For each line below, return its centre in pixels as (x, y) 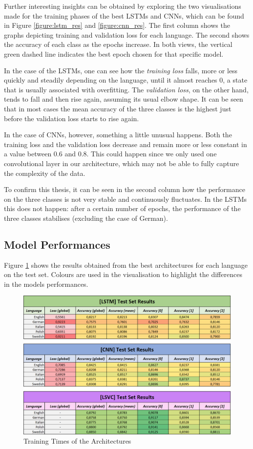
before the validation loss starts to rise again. (72, 118)
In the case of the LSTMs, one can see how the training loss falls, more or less (121, 70)
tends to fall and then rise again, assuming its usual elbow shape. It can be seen (124, 99)
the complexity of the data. (45, 173)
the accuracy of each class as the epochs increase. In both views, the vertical (118, 44)
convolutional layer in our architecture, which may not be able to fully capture (122, 163)
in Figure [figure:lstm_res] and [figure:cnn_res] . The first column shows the (117, 25)
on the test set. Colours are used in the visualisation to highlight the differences (123, 274)
